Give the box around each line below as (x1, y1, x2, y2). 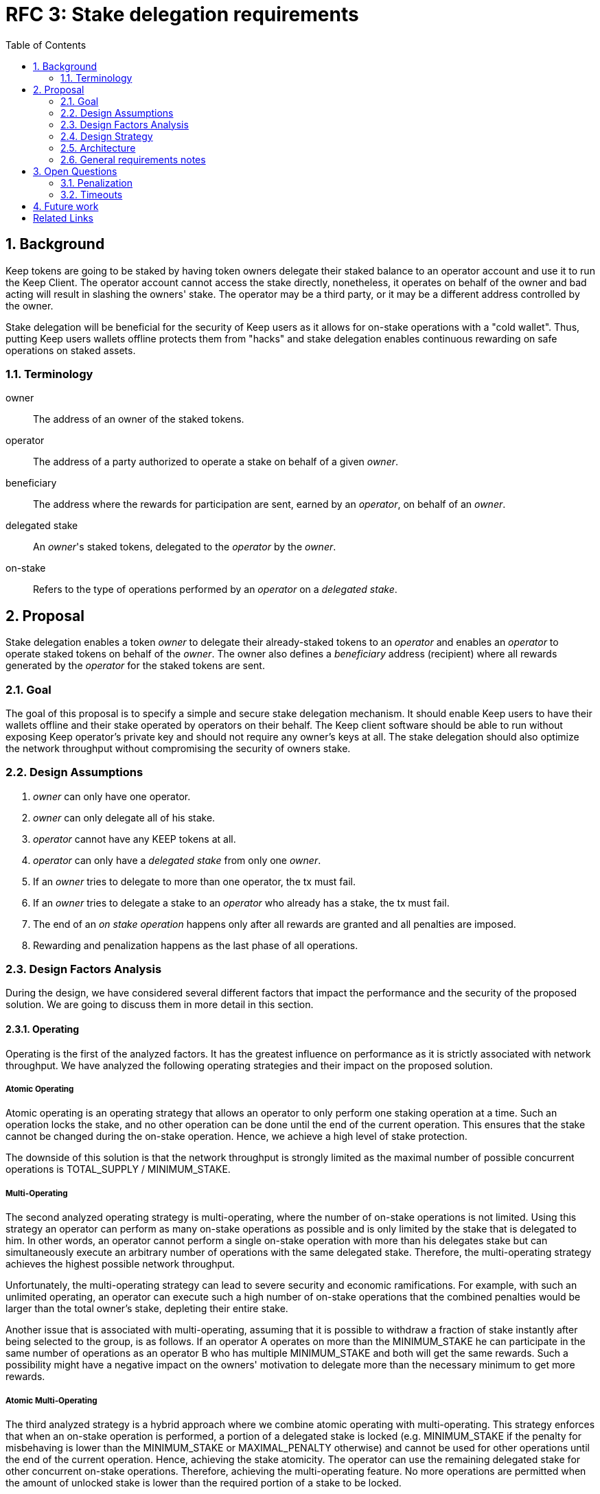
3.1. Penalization (60, 176, 132, 189)
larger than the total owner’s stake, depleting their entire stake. (5, 1303, 288, 1315)
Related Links (33, 211, 93, 224)
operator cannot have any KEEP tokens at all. (33, 832, 236, 845)
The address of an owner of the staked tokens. (33, 413, 244, 425)
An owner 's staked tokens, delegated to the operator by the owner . (33, 541, 336, 553)
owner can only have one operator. (33, 790, 191, 802)
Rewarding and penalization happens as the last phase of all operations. (33, 939, 358, 951)
